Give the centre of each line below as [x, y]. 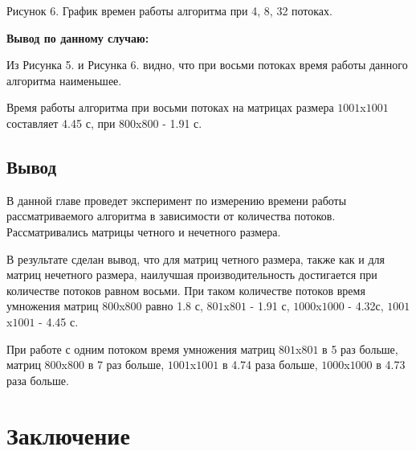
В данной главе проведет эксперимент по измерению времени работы [177, 200]
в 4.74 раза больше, [270, 365]
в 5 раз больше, [360, 348]
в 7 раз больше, [126, 365]
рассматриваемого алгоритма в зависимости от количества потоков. [171, 216]
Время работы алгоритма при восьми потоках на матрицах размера [170, 107]
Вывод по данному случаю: [78, 37]
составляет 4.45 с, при [61, 123]
